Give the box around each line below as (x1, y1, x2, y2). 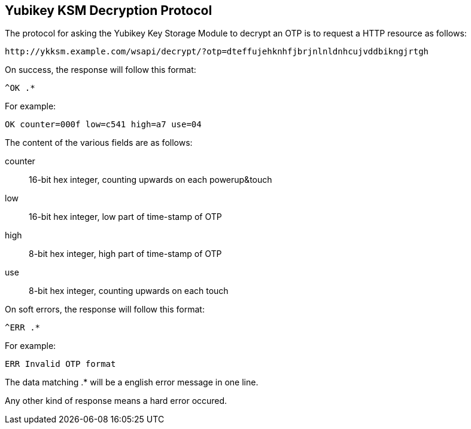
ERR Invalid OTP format (5, 359, 116, 369)
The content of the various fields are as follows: (5, 137, 193, 148)
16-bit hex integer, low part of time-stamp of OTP (29, 212, 222, 222)
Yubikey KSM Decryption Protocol (5, 3, 212, 18)
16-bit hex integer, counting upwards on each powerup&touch (29, 174, 272, 185)
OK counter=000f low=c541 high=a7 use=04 (5, 119, 202, 130)
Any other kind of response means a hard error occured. (5, 396, 227, 406)
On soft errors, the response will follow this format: (5, 304, 205, 315)
